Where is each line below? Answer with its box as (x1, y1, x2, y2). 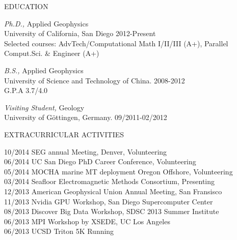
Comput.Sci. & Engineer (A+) (4, 48, 99, 58)
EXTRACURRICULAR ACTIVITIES (4, 129, 124, 139)
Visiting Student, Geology (4, 102, 85, 112)
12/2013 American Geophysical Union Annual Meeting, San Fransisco (4, 186, 222, 196)
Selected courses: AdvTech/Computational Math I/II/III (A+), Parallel (4, 38, 228, 48)
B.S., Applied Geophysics (4, 65, 84, 75)
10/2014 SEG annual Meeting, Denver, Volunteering (4, 146, 167, 157)
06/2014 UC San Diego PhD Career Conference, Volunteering (4, 156, 196, 167)
